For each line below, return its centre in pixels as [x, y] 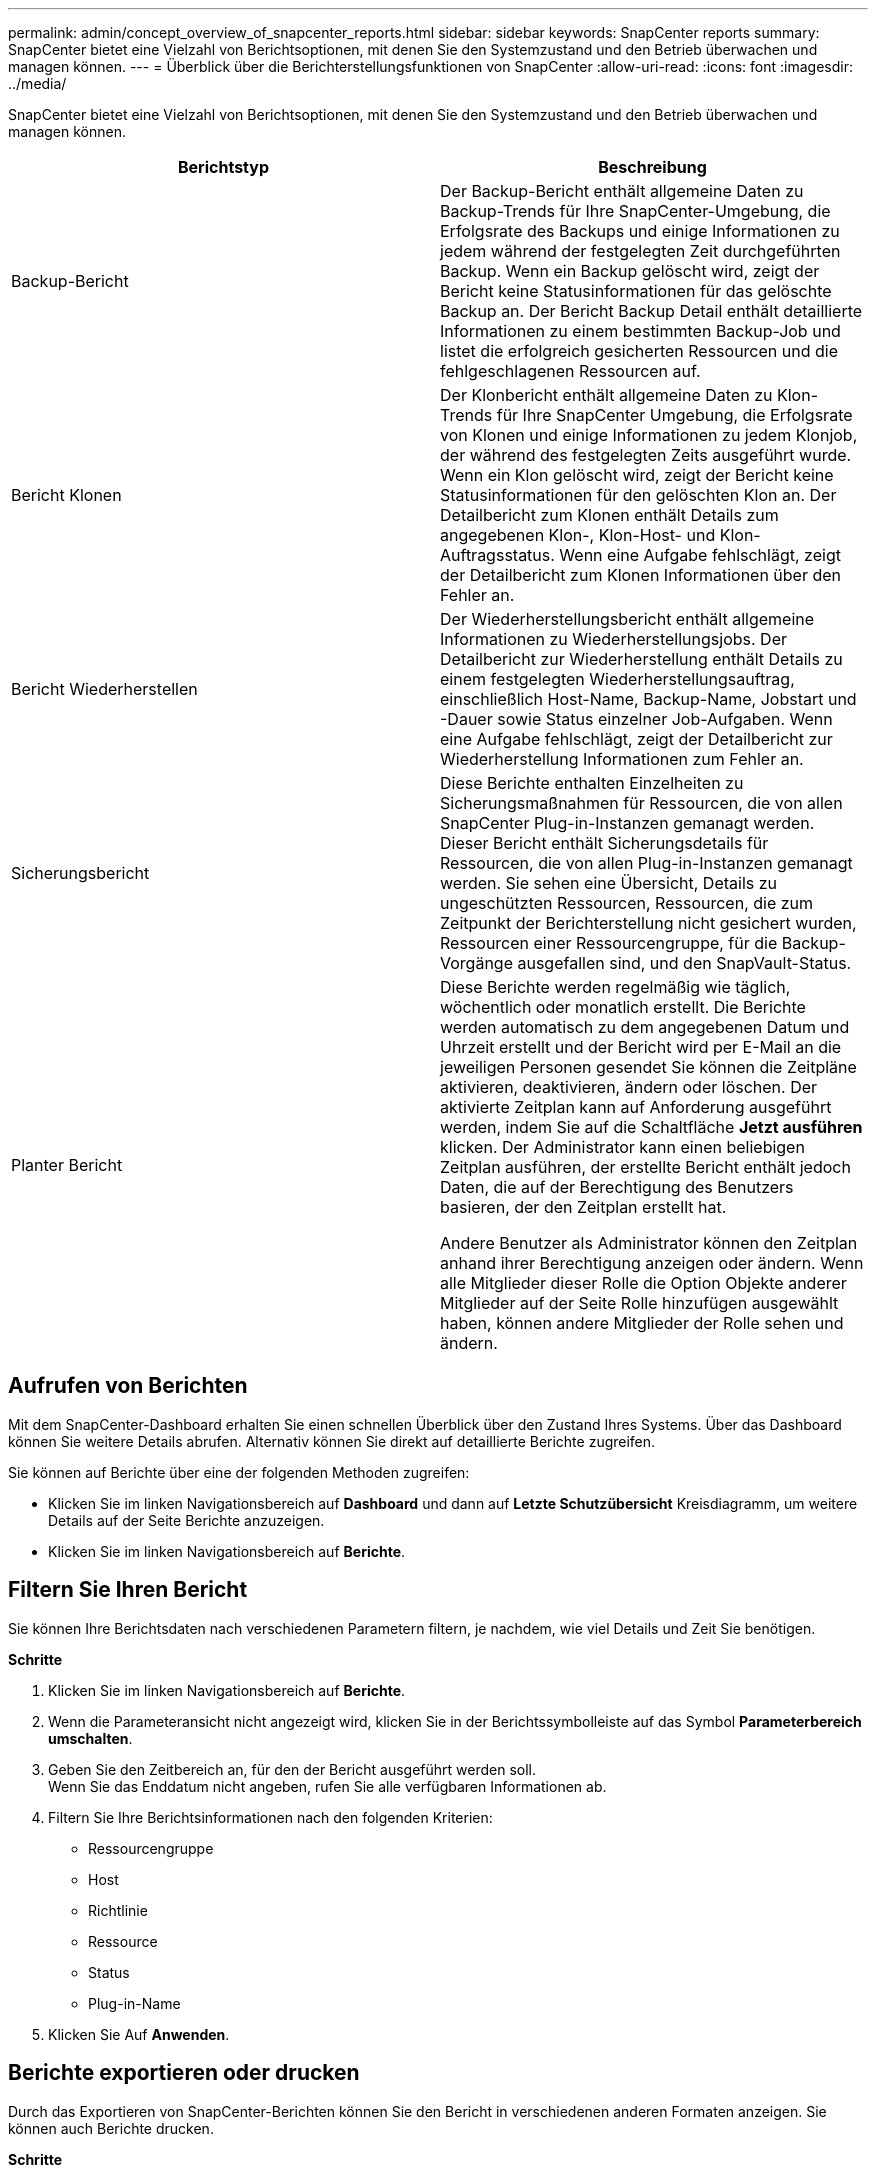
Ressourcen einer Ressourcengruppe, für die [609, 943]
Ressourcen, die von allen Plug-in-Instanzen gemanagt [646, 863]
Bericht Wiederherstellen [104, 689]
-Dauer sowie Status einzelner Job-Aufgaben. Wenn [636, 719]
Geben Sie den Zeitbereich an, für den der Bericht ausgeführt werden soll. [292, 1769]
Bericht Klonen [66, 495]
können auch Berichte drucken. [111, 2128]
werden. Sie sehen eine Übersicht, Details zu [609, 883]
